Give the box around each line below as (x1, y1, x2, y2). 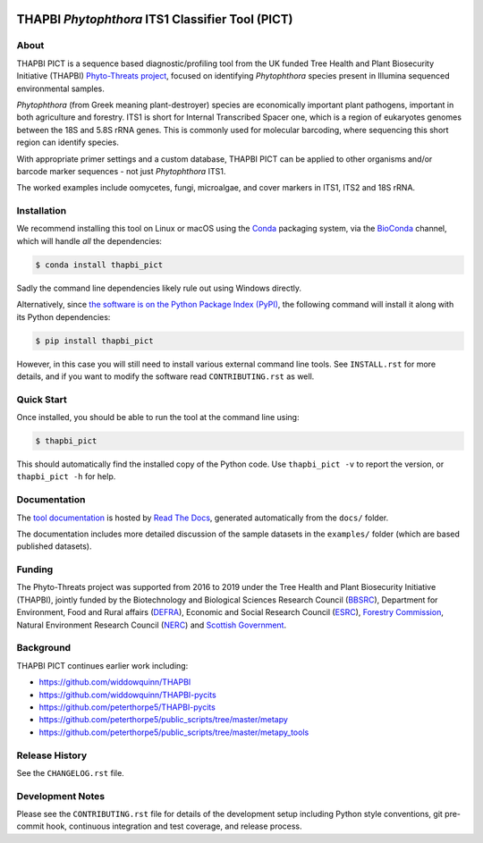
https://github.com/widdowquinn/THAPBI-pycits (38, 689, 216, 700)
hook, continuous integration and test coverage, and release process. (46, 821, 303, 831)
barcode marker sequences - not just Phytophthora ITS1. (16, 165, 226, 176)
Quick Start (16, 393, 67, 406)
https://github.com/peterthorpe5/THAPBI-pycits (38, 702, 216, 712)
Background (16, 642, 72, 654)
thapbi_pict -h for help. (16, 471, 116, 482)
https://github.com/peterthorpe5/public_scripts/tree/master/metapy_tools (38, 727, 309, 738)
